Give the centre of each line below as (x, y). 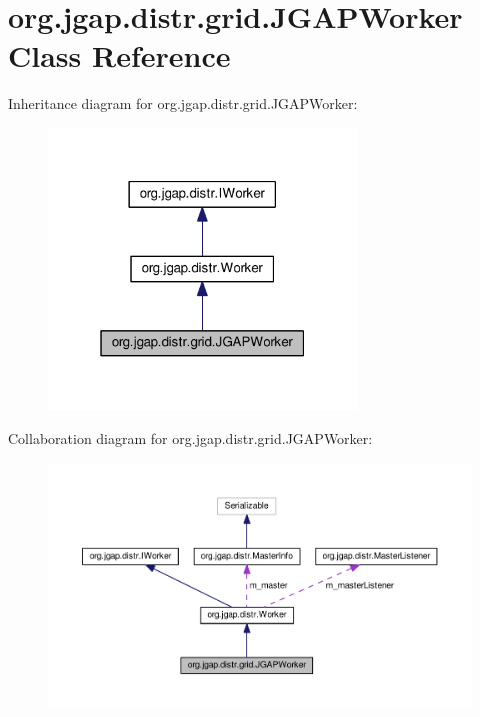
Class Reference (119, 55)
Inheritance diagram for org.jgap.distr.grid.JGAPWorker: (183, 103)
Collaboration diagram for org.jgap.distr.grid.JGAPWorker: (190, 437)
